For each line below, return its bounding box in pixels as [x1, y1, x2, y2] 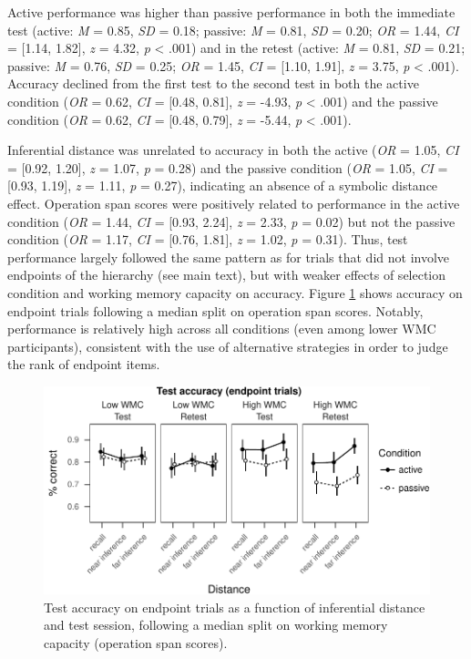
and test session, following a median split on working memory [44, 615, 388, 634]
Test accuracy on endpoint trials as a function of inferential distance [44, 597, 425, 616]
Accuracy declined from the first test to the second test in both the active [7, 74, 419, 93]
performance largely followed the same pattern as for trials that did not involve [7, 247, 450, 266]
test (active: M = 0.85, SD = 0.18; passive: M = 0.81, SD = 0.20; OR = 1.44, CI [7, 20, 459, 39]
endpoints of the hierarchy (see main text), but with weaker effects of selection [7, 265, 446, 284]
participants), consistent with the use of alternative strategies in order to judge [7, 336, 448, 355]
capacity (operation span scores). [44, 633, 228, 652]
